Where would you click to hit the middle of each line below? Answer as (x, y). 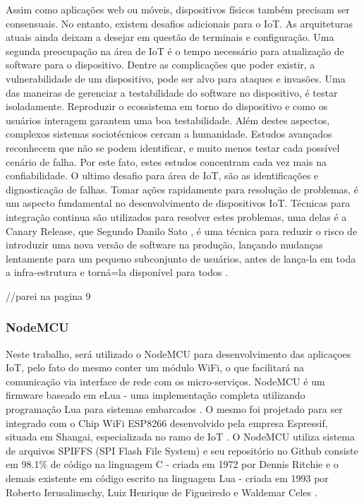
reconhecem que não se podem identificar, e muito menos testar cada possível (173, 147)
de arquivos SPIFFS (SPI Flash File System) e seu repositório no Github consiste (182, 450)
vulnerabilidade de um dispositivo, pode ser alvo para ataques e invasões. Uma (176, 78)
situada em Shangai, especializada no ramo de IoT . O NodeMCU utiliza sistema (180, 437)
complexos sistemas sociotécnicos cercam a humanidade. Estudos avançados (169, 134)
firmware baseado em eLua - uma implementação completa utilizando (156, 395)
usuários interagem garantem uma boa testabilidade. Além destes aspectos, (168, 120)
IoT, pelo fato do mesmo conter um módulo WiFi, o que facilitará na (155, 367)
